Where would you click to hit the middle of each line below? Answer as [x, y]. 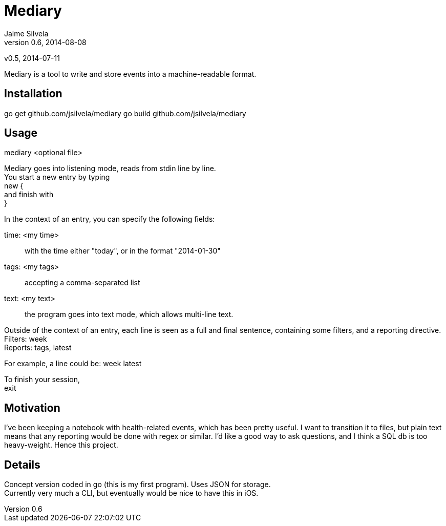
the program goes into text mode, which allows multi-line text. [129, 314]
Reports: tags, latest [38, 348]
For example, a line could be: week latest [73, 364]
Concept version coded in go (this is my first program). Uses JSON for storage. [137, 485]
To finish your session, [42, 380]
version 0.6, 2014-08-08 [45, 42]
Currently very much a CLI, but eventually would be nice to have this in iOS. [131, 493]
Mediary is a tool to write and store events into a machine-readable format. [130, 74]
